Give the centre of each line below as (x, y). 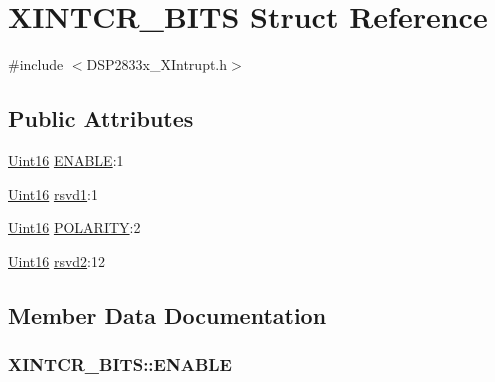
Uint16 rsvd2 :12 (56, 260)
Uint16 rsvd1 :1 (53, 193)
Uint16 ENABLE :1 (66, 159)
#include (36, 64)
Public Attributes (101, 118)
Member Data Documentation (167, 314)
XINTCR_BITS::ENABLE (120, 364)
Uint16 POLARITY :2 (74, 227)
